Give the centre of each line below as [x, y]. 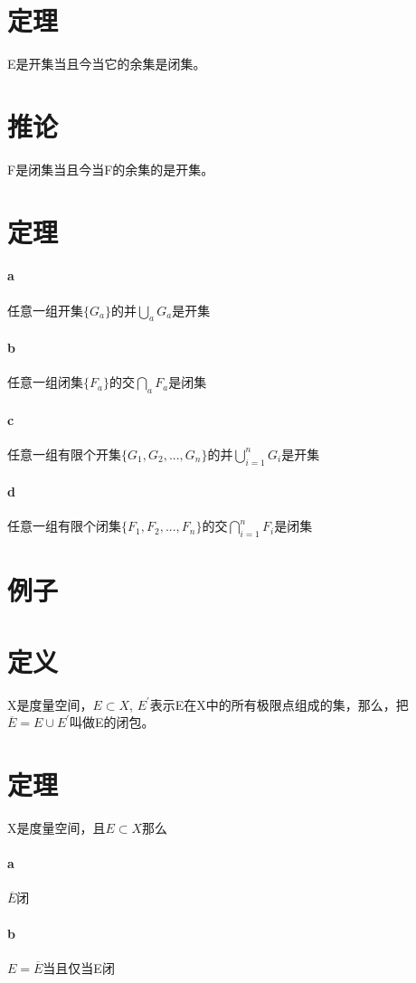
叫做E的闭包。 [112, 722]
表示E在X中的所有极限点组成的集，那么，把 [279, 704]
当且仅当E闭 [79, 967]
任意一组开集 [45, 310]
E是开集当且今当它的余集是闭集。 [107, 64]
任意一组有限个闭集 [64, 526]
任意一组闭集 [45, 382]
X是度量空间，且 [57, 827]
